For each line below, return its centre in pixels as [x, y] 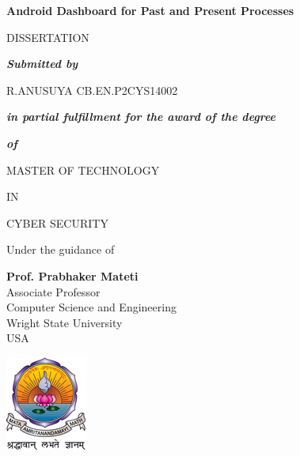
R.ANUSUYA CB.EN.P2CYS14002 [92, 90]
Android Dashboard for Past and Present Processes [150, 10]
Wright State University [65, 322]
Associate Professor [53, 291]
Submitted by [42, 64]
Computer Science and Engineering [91, 307]
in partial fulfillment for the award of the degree [141, 117]
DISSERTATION [48, 37]
